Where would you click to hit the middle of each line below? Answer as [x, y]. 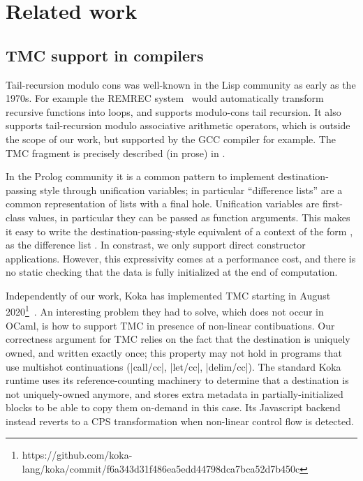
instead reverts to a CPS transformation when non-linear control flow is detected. [180, 421]
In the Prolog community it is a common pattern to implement [140, 176]
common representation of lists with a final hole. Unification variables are [163, 203]
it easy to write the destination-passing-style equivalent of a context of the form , [179, 231]
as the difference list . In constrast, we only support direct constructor [156, 245]
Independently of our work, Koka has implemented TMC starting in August [168, 295]
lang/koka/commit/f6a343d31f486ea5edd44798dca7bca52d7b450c [161, 469]
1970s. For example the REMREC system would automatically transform [165, 98]
